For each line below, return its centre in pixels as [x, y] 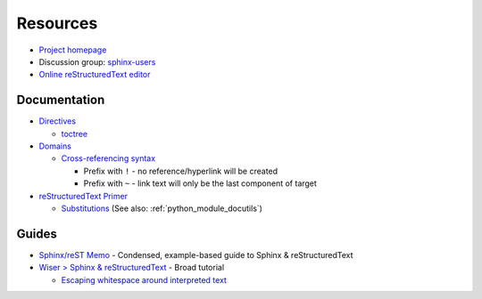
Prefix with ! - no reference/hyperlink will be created [181, 171]
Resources [57, 23]
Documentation [61, 100]
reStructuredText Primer [83, 196]
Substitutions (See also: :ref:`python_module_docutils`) [162, 208]
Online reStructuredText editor [95, 75]
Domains [55, 146]
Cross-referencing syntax [108, 158]
